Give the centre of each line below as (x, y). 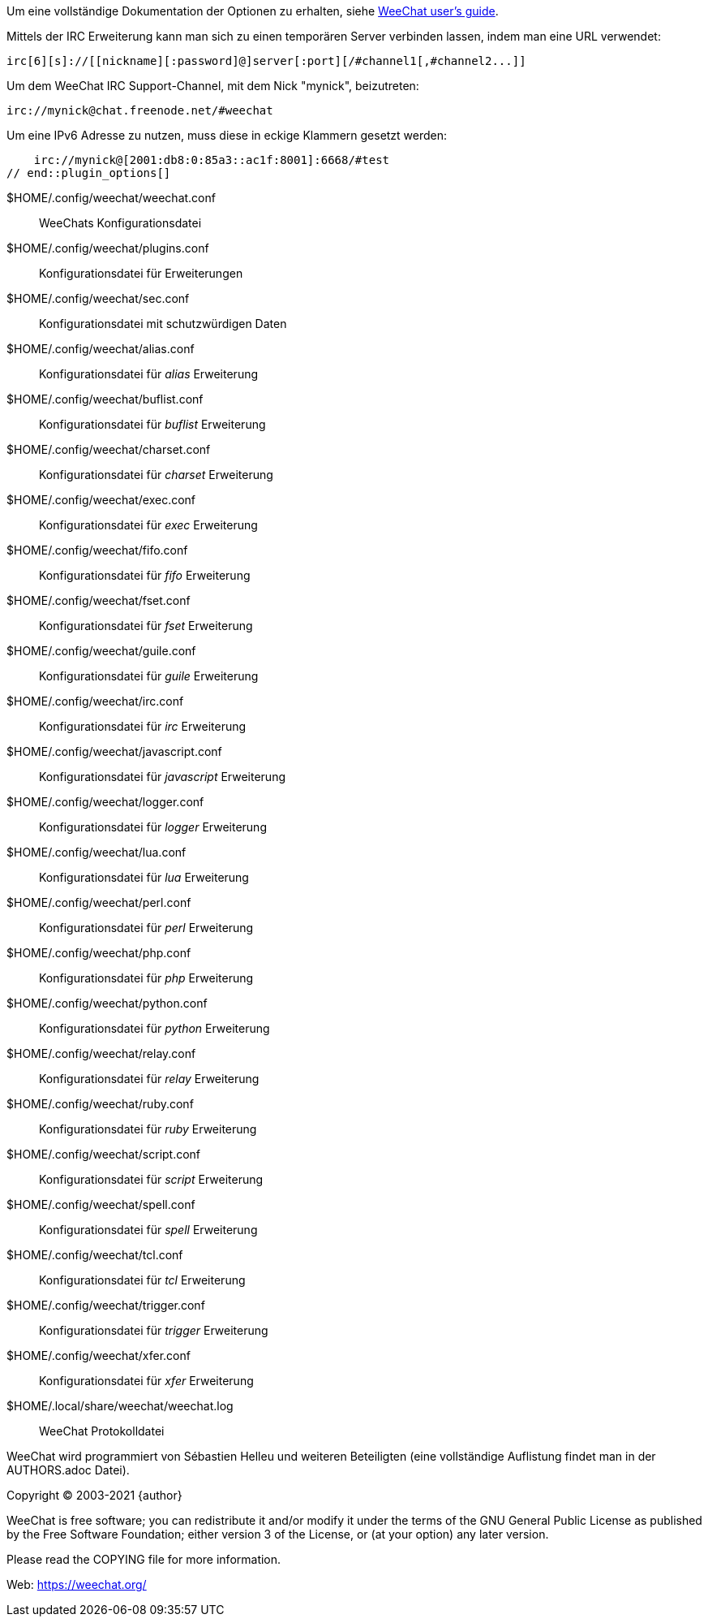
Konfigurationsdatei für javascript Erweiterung (163, 777)
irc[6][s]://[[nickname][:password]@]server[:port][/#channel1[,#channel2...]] (266, 61)
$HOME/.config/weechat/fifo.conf (97, 550)
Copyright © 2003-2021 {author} (94, 1495)
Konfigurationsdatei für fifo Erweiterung (145, 575)
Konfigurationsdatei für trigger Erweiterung (154, 1330)
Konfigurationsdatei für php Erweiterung (146, 978)
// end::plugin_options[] (89, 173)
